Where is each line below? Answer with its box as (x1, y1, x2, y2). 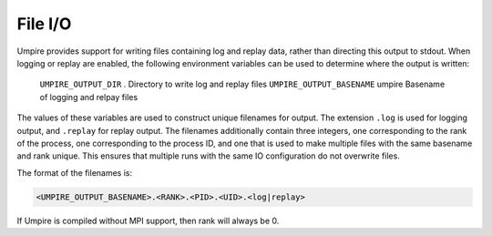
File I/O (16, 14, 72, 34)
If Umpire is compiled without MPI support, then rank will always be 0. (16, 215, 280, 226)
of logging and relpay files (39, 91, 138, 102)
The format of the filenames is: (16, 167, 133, 178)
